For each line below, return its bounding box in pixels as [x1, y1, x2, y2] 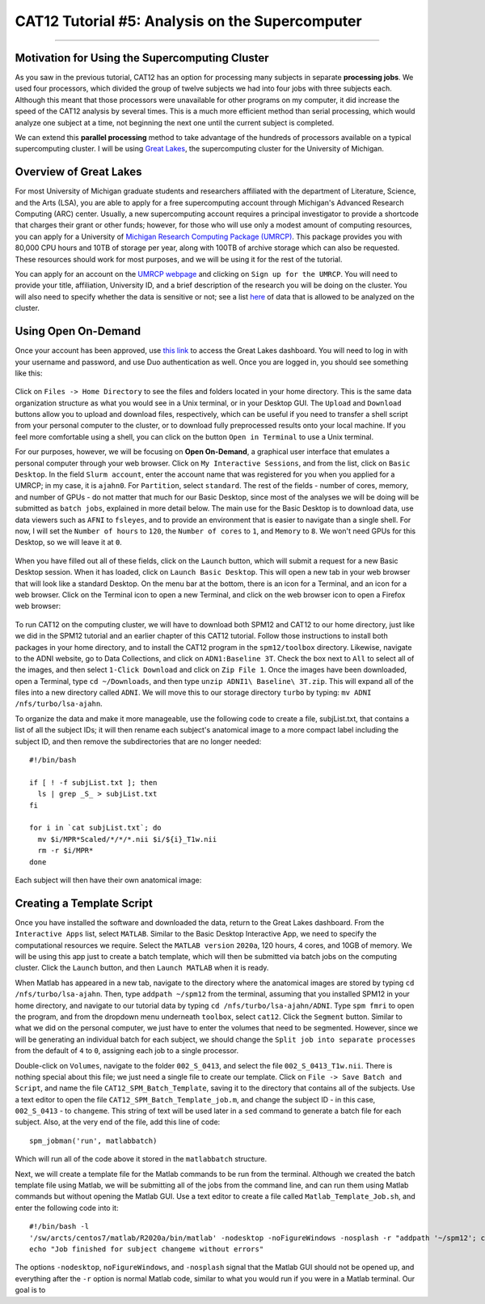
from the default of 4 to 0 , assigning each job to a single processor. [15, 1046, 239, 1056]
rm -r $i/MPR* [37, 846, 94, 856]
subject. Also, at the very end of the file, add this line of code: [15, 1117, 221, 1127]
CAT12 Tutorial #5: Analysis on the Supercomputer [15, 12, 363, 30]
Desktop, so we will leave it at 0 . [15, 537, 123, 547]
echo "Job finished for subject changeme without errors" [29, 1244, 264, 1254]
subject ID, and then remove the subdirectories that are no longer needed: [15, 737, 262, 746]
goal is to [15, 1285, 46, 1295]
